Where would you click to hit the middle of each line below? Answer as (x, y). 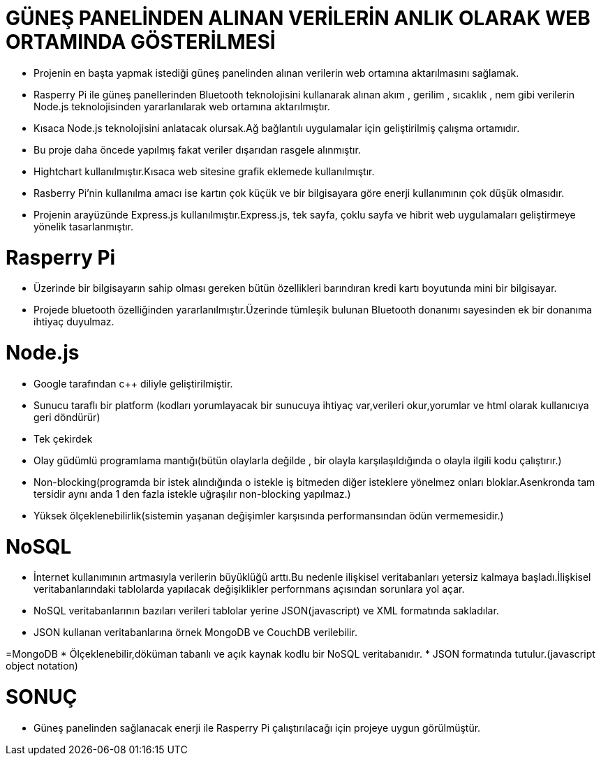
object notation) (42, 666)
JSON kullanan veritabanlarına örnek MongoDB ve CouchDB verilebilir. (195, 633)
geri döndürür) (67, 417)
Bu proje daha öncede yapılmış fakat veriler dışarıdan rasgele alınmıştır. (197, 149)
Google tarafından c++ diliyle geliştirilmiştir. (133, 383)
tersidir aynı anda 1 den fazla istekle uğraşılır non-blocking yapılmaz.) (192, 494)
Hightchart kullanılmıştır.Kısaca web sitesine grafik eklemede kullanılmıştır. (204, 171)
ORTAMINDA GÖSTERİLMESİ (141, 42)
